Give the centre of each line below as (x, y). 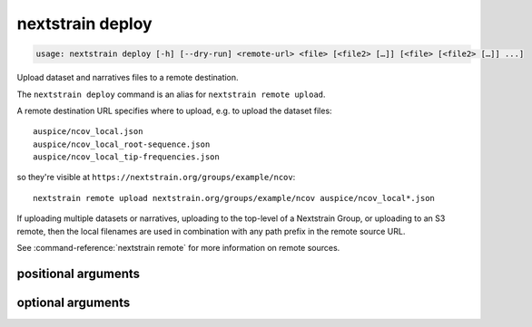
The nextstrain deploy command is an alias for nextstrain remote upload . (171, 94)
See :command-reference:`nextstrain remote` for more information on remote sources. (178, 248)
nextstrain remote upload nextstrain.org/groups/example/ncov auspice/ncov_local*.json (234, 198)
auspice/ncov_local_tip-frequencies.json (126, 157)
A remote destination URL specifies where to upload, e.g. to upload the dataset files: (174, 111)
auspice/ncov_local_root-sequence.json (122, 144)
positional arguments (79, 273)
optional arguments (74, 302)
